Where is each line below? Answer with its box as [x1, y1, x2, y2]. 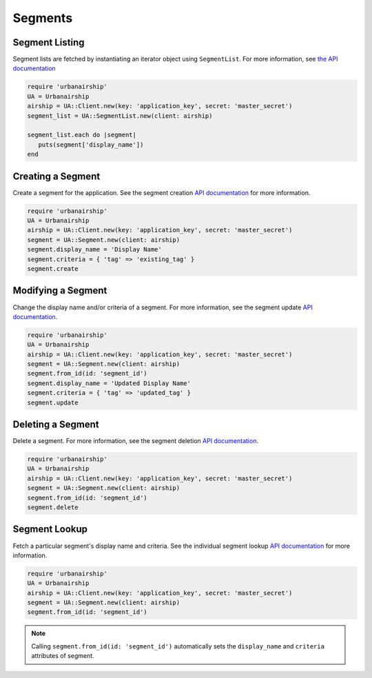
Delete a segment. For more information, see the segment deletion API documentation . [12, 437, 258, 445]
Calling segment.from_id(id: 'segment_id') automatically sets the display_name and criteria [31, 641, 325, 650]
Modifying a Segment [12, 285, 107, 296]
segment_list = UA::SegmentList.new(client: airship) [27, 112, 213, 120]
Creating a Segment [12, 170, 101, 182]
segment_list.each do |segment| [27, 131, 137, 139]
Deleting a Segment [12, 419, 99, 431]
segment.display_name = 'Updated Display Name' [27, 379, 191, 387]
